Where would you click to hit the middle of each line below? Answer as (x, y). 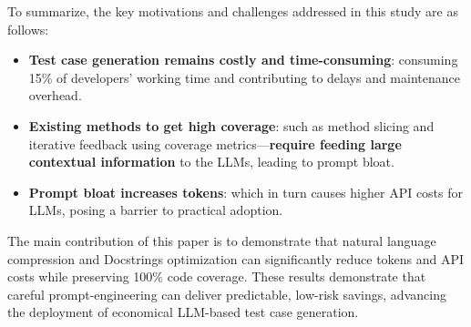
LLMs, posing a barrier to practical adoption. (156, 210)
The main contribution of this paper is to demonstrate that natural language (222, 240)
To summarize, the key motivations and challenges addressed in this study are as (233, 11)
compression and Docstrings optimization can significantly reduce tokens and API (236, 258)
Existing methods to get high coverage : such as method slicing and (231, 125)
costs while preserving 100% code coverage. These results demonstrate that (217, 276)
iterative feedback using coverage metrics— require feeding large (215, 143)
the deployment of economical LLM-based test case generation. (183, 312)
